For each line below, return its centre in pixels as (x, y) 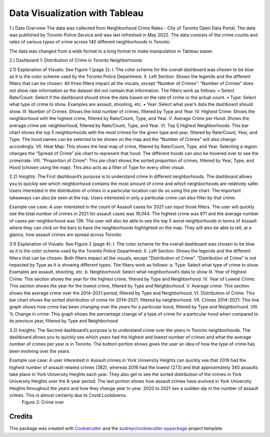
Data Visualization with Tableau (76, 13)
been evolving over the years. (40, 351)
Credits (21, 417)
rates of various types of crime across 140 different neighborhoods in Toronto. (90, 42)
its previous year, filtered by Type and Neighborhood (64, 321)
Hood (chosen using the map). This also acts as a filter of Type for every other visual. (97, 167)
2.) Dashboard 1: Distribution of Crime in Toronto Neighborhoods (76, 60)
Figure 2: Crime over (43, 402)
